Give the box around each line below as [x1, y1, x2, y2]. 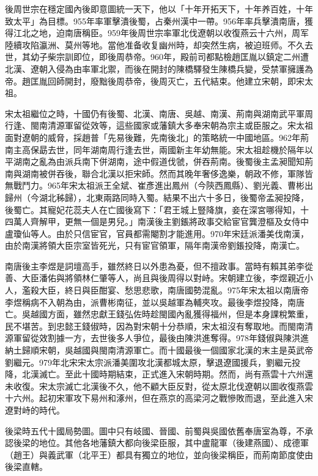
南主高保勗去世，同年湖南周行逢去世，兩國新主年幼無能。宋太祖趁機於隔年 [5, 143, 305, 156]
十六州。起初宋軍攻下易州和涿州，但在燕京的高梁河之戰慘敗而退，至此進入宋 [5, 391, 313, 404]
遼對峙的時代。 [5, 404, 65, 416]
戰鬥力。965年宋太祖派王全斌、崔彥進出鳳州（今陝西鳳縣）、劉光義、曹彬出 [13, 179, 313, 192]
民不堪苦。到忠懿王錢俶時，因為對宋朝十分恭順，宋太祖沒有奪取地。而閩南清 [5, 319, 313, 332]
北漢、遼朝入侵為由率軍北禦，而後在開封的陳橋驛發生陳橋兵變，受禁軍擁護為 [5, 62, 313, 75]
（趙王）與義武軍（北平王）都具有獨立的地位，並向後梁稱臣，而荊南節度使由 [5, 448, 313, 461]
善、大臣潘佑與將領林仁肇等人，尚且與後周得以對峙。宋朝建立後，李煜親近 [5, 271, 305, 284]
